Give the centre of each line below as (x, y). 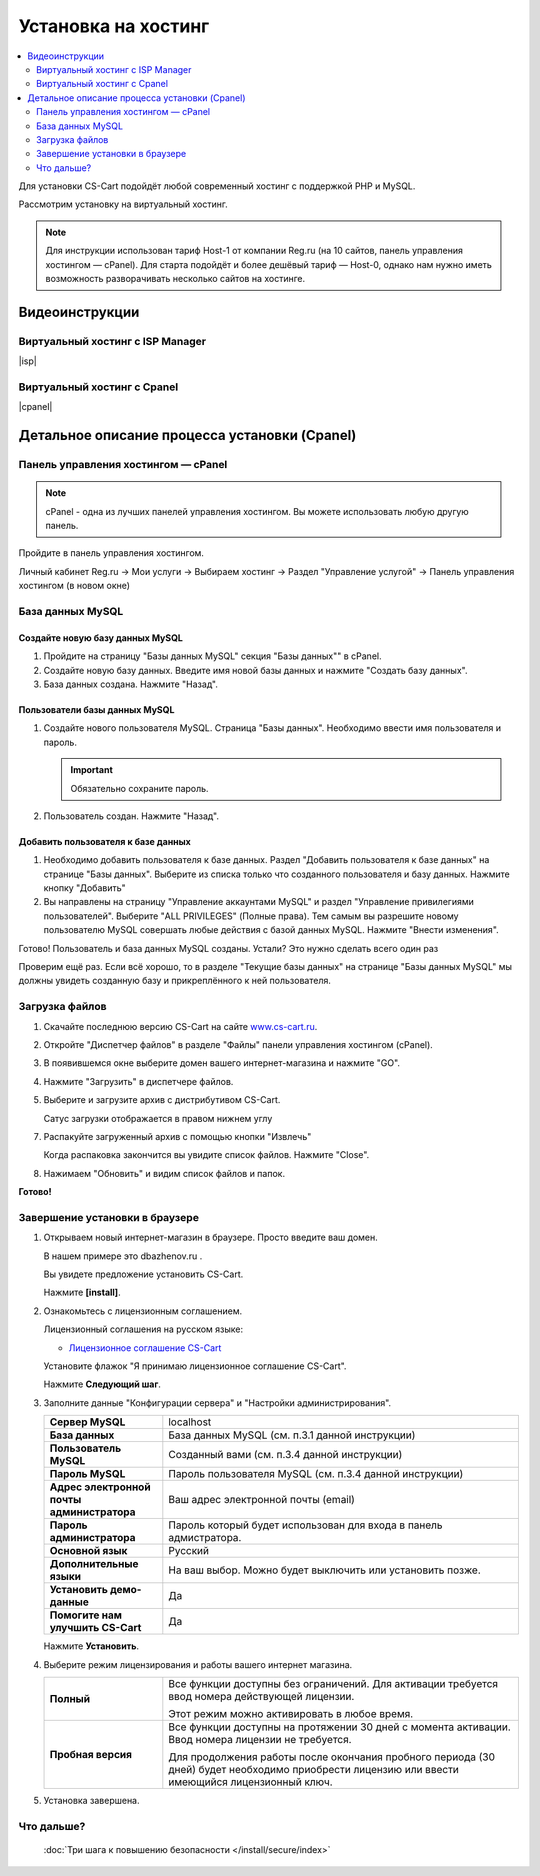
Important (92, 770)
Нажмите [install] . (82, 1292)
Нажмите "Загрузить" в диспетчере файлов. (138, 1081)
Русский (189, 1551)
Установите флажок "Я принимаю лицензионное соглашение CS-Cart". (195, 1366)
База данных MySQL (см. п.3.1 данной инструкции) (292, 1435)
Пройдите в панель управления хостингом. (111, 553)
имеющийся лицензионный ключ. (251, 1782)
